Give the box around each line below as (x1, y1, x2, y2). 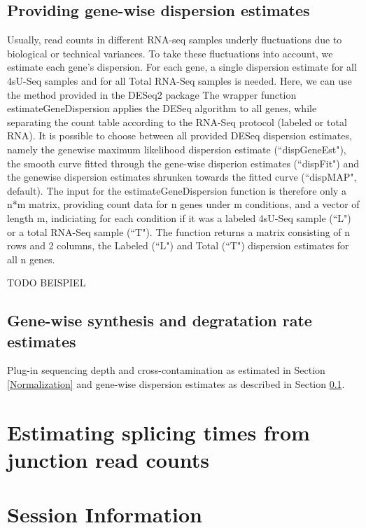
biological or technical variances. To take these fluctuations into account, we (7, 46, 333, 60)
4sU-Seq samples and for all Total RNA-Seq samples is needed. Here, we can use (7, 73, 352, 88)
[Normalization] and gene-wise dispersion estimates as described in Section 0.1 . (7, 377, 345, 391)
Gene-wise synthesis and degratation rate (7, 310, 312, 331)
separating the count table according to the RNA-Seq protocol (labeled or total (7, 114, 347, 129)
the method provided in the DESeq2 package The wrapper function (7, 87, 297, 102)
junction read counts (7, 445, 209, 474)
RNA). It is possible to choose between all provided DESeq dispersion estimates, (7, 128, 352, 143)
